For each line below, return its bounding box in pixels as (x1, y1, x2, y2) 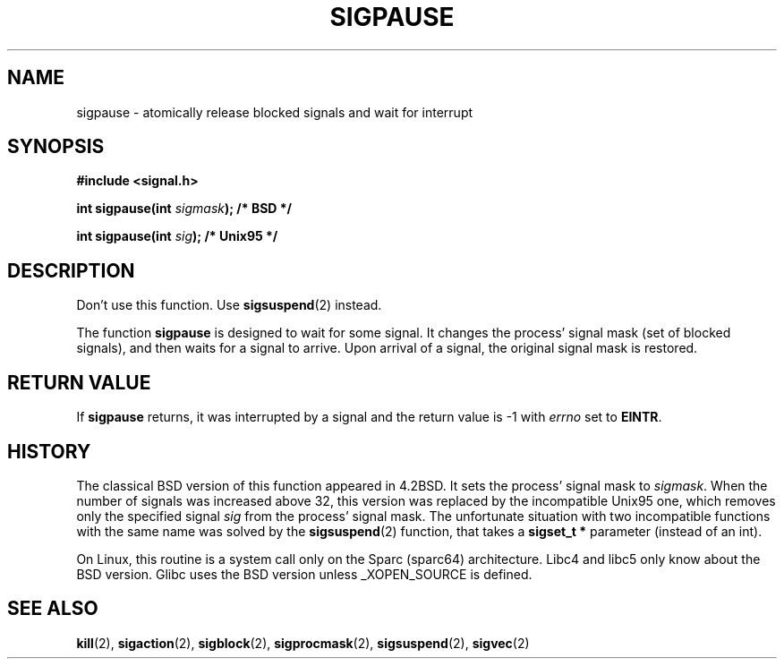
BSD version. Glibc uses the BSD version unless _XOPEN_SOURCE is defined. (76, 566, 533, 582)
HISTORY (7, 440, 91, 463)
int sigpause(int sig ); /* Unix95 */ (76, 228, 278, 244)
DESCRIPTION (7, 259, 135, 282)
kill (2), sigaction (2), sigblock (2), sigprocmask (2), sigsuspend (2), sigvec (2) (76, 635, 530, 651)
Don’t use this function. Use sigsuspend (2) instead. (76, 297, 382, 313)
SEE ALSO (7, 597, 98, 620)
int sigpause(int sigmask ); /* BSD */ (76, 201, 293, 217)
